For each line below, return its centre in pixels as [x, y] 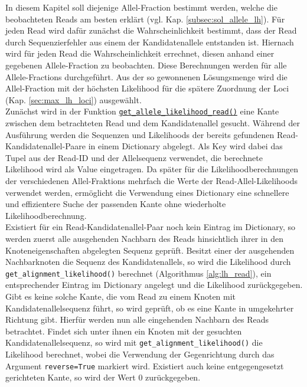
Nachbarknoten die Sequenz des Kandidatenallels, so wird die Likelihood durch [148, 262]
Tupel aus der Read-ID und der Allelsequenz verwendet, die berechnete [134, 157]
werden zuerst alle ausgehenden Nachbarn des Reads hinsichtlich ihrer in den [144, 238]
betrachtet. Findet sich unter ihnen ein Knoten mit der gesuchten [124, 331]
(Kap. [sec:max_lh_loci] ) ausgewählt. [74, 99]
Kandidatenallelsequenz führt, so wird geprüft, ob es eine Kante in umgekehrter [150, 308]
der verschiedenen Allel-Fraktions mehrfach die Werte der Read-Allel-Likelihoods [151, 180]
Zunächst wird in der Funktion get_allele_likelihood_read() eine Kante [142, 111]
